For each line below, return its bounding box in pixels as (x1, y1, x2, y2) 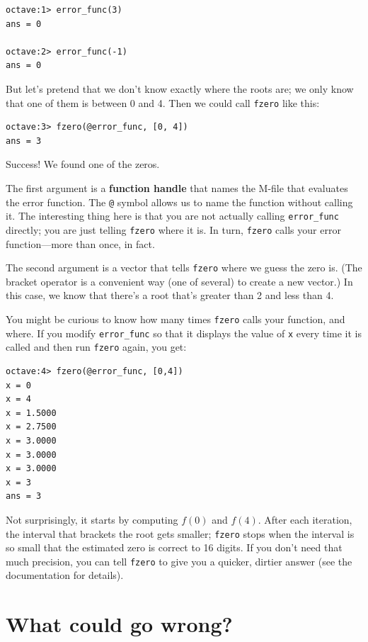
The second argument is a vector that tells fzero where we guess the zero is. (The (6, 260, 362, 275)
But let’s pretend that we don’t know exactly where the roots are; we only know (6, 81, 354, 96)
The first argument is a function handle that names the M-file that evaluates (6, 181, 348, 195)
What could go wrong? (6, 609, 233, 638)
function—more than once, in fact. (6, 236, 155, 251)
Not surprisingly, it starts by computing (6, 512, 178, 526)
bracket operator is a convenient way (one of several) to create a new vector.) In (6, 274, 353, 288)
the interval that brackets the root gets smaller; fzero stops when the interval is (6, 526, 355, 541)
